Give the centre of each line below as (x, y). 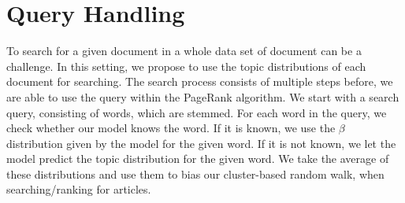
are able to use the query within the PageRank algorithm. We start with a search (203, 96)
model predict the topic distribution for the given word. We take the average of (198, 159)
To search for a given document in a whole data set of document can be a (184, 51)
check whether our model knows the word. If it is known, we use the (171, 128)
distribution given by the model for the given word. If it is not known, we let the (201, 143)
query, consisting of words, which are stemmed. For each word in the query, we (197, 112)
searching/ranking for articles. (79, 189)
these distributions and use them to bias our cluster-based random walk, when (195, 173)
